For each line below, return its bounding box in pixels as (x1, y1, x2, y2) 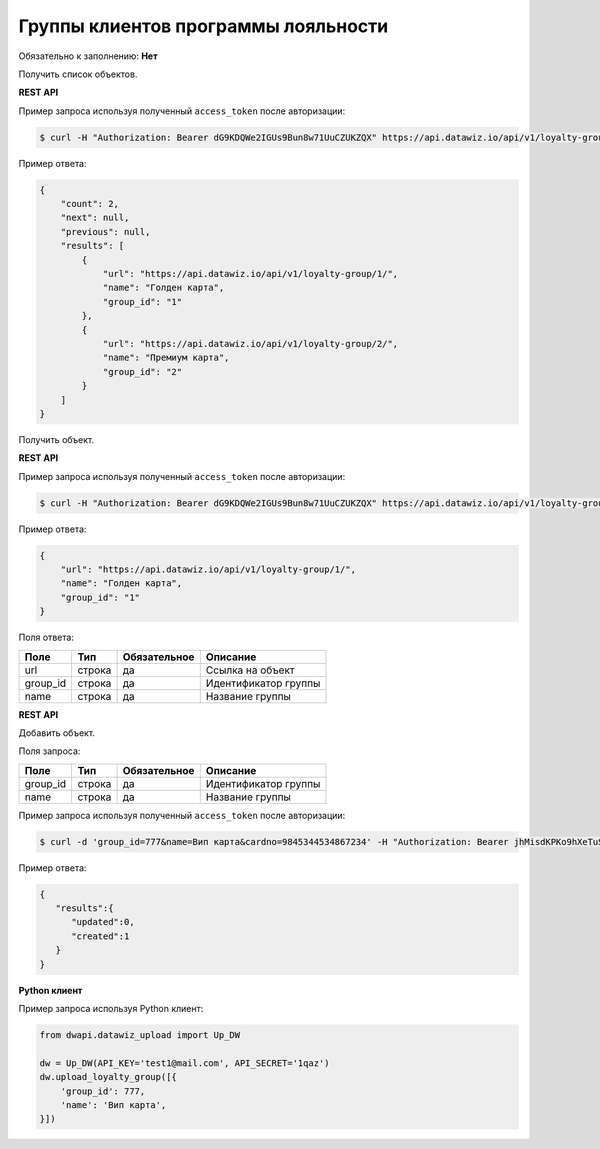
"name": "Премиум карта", (102, 352, 230, 364)
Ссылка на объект (205, 663, 295, 677)
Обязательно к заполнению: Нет (18, 50, 159, 62)
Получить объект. (18, 433, 95, 445)
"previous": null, (60, 226, 151, 237)
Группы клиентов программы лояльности (18, 15, 389, 37)
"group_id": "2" (102, 366, 183, 377)
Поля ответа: (18, 631, 75, 644)
